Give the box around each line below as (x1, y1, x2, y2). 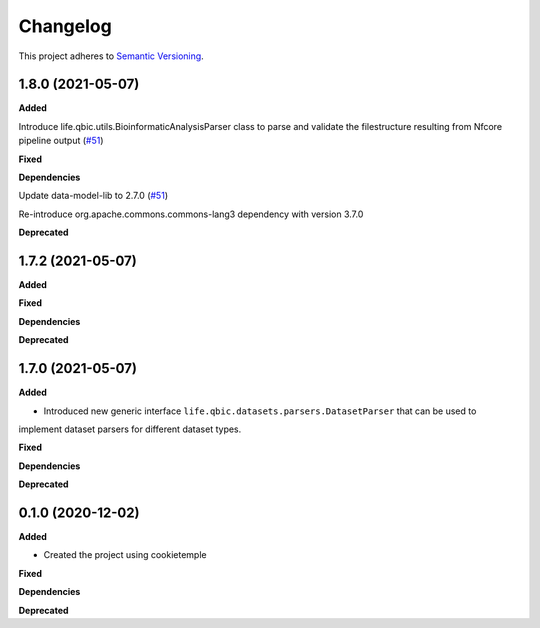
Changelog (18, 15, 112, 37)
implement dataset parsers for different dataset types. (18, 423, 242, 435)
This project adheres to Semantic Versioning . (18, 50, 204, 62)
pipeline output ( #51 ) (18, 135, 104, 147)
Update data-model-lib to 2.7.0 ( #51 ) (18, 190, 169, 202)
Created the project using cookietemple (43, 549, 207, 561)
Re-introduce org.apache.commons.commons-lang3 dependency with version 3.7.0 (18, 208, 364, 220)
